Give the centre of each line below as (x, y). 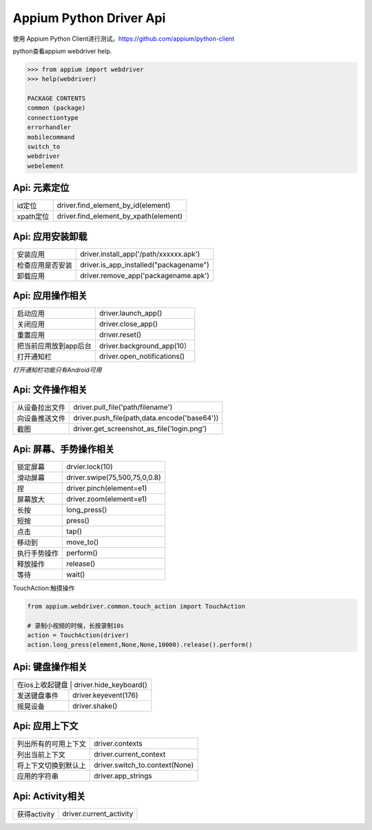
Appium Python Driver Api (89, 18)
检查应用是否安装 (44, 265)
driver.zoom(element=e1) (107, 499)
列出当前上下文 (41, 755)
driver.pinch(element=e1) (107, 488)
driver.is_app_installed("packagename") (145, 264)
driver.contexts (118, 744)
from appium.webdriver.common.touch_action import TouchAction (136, 606)
